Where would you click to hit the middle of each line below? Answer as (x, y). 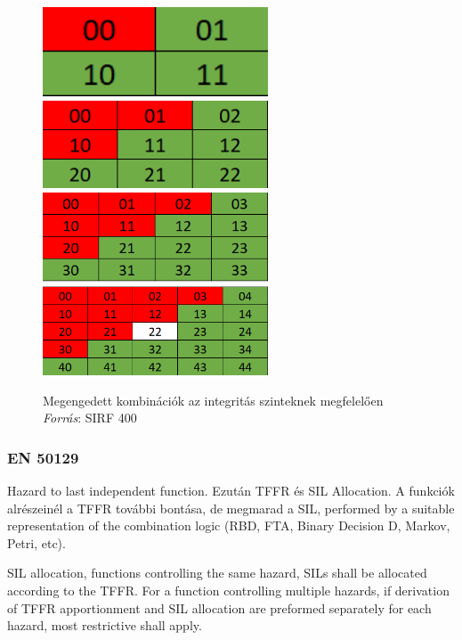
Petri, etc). (36, 542)
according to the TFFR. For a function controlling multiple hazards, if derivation (228, 590)
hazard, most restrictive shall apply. (105, 625)
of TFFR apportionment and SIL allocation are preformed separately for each (219, 607)
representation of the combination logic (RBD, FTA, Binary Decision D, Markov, (229, 525)
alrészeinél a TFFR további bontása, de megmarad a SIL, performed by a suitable (231, 508)
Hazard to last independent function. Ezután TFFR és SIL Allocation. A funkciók (231, 490)
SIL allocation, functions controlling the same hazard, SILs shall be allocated (217, 573)
